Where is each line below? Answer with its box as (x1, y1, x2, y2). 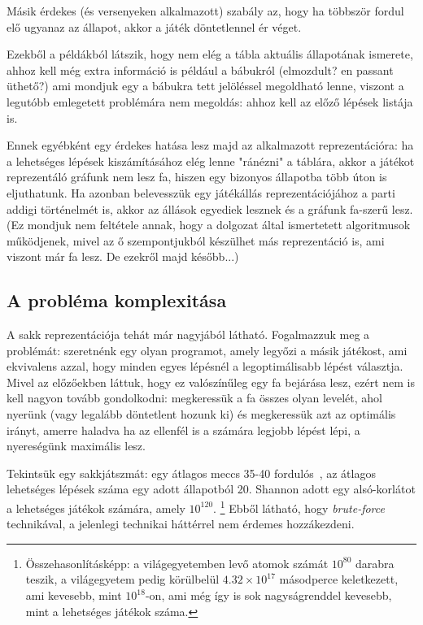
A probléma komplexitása (7, 288, 227, 313)
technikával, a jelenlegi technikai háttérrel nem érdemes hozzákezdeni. (7, 515, 355, 532)
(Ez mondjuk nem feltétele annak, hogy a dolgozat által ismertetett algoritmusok (7, 216, 411, 233)
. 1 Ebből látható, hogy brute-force (213, 497, 385, 516)
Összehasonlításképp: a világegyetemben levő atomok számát (25, 554, 329, 571)
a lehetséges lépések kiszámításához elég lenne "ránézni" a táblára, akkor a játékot (7, 152, 415, 169)
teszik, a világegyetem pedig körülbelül (25, 571, 220, 588)
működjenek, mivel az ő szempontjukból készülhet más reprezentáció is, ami (7, 232, 385, 249)
